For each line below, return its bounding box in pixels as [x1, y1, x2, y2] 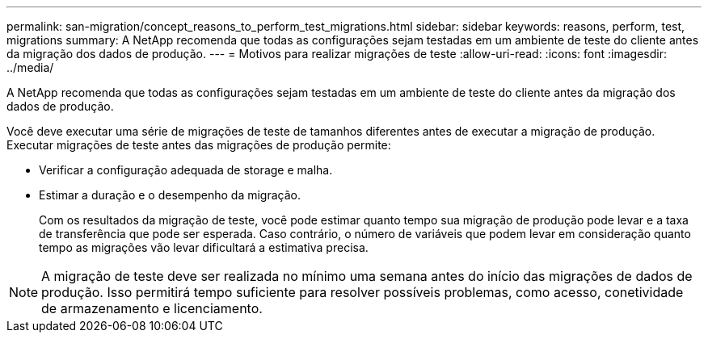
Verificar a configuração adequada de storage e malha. [39, 163, 333, 177]
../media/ [6, 61, 54, 74]
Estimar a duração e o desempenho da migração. [39, 188, 301, 202]
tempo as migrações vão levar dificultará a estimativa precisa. [39, 241, 369, 254]
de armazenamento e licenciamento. [41, 300, 263, 316]
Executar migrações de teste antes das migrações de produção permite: [6, 138, 391, 152]
